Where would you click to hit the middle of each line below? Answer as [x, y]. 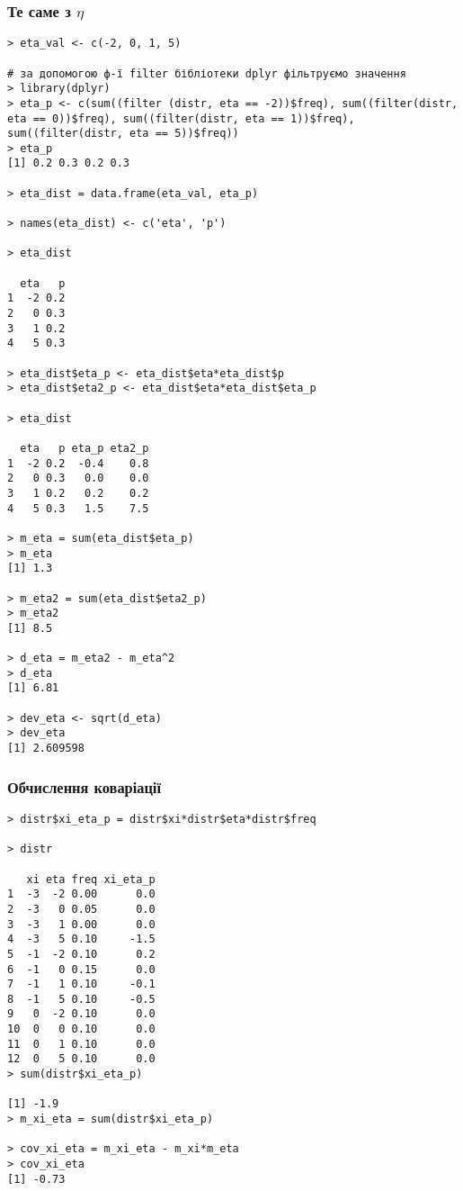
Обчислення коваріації [84, 786]
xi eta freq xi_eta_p [91, 879]
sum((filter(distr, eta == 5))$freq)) [123, 134]
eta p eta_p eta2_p [85, 448]
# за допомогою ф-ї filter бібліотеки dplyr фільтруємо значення [207, 73]
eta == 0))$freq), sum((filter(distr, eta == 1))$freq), [181, 118]
